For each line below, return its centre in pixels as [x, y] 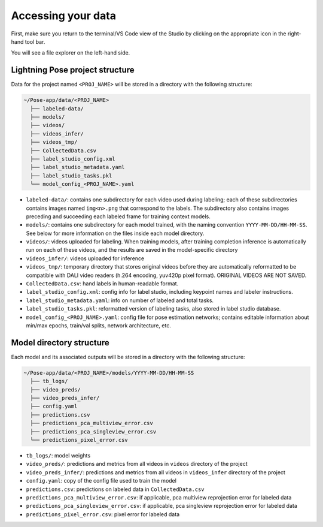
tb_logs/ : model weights [58, 455]
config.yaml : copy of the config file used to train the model [101, 481]
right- [294, 34]
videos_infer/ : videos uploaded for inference [85, 258]
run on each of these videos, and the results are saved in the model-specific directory [132, 250]
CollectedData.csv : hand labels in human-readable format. [102, 284]
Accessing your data [64, 16]
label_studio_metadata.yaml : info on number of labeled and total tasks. [120, 300]
